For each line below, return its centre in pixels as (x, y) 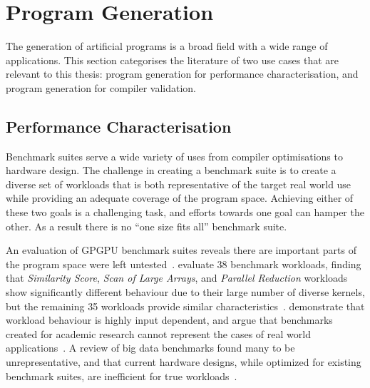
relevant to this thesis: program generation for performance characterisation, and (182, 74)
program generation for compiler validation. (101, 87)
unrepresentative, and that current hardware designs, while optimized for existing (184, 362)
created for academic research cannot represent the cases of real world (158, 333)
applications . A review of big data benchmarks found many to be (150, 348)
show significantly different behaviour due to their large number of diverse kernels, (185, 292)
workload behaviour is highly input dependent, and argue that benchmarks (169, 320)
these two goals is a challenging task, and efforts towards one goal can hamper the (185, 212)
